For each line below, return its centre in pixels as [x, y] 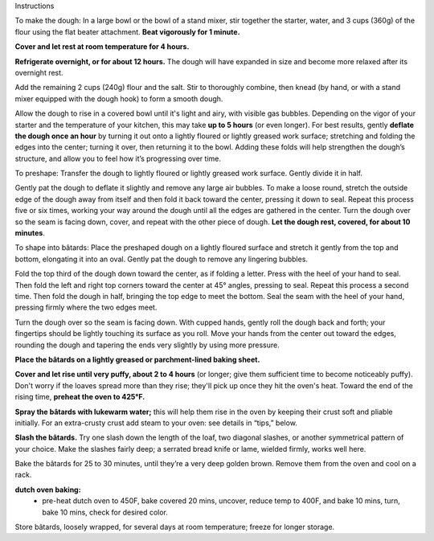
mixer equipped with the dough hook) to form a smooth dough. [119, 98]
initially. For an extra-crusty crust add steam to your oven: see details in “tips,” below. [156, 423]
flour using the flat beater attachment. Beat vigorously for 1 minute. [127, 31]
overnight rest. [39, 72]
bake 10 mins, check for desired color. [105, 512]
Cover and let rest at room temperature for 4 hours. [102, 47]
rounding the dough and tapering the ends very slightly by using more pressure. [147, 345]
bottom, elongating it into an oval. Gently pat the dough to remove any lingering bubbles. [162, 259]
